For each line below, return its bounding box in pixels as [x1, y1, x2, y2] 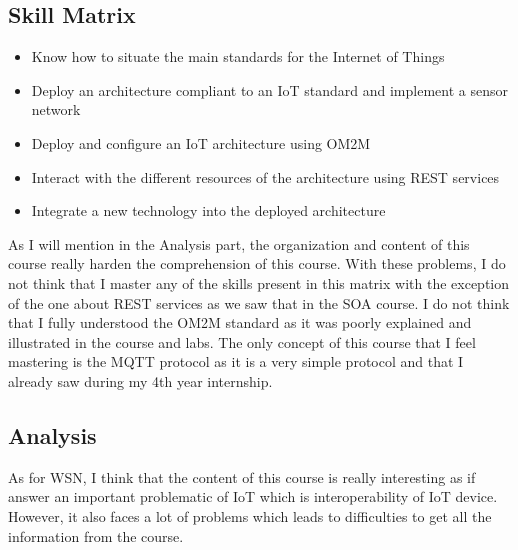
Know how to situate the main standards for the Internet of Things [31, 46, 445, 67]
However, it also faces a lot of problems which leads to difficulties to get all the [8, 505, 492, 526]
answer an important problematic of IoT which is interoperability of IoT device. [8, 486, 498, 507]
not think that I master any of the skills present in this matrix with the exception [8, 272, 510, 293]
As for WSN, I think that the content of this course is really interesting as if [8, 466, 476, 487]
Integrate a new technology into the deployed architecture [31, 200, 386, 221]
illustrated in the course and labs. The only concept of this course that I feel [8, 331, 476, 352]
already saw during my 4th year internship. [8, 370, 273, 391]
